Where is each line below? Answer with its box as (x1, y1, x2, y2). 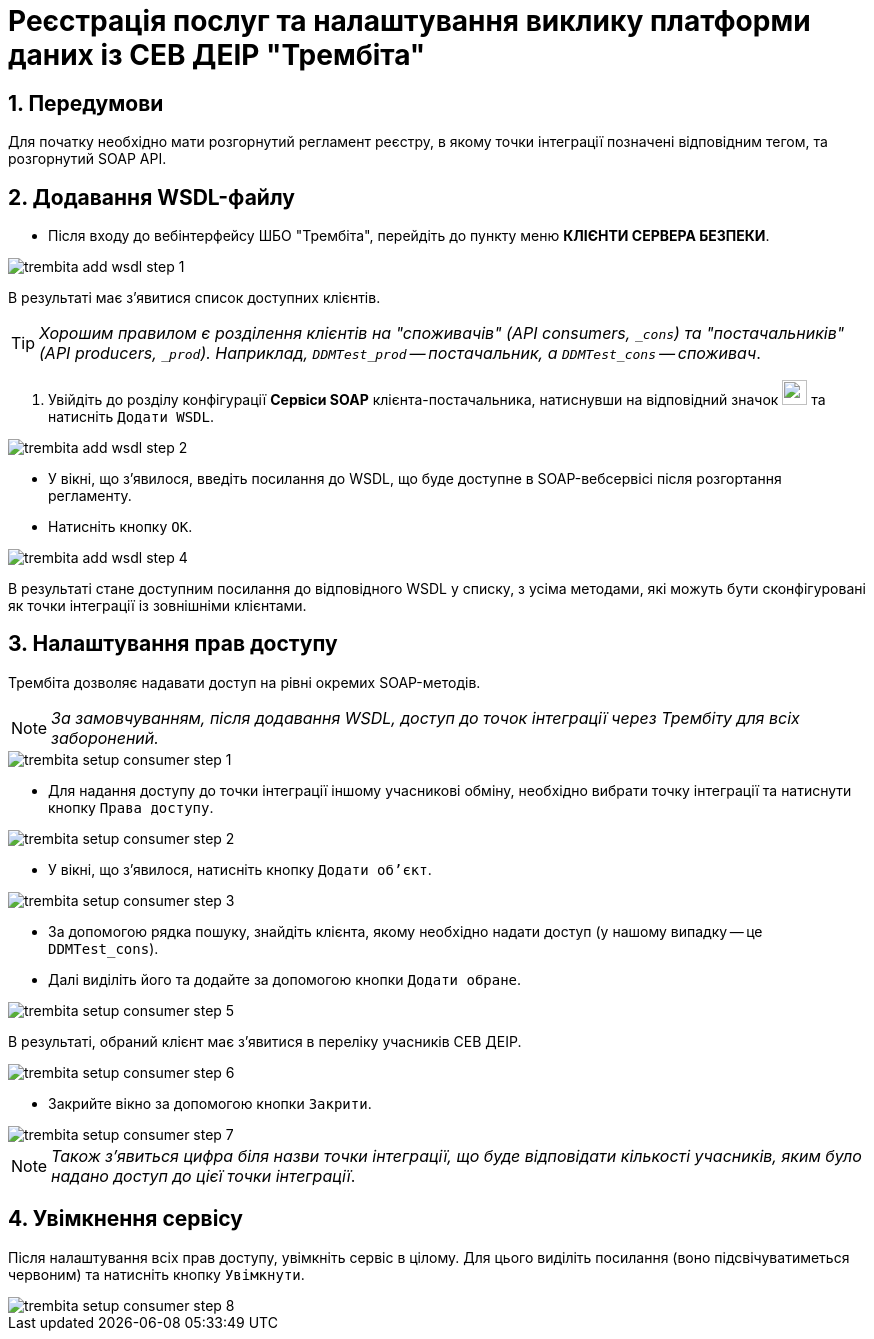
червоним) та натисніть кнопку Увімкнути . (8, 1265, 305, 1283)
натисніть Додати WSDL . (48, 408, 215, 426)
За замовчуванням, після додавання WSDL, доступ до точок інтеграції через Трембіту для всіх (51, 707, 800, 728)
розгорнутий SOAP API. (8, 150, 167, 168)
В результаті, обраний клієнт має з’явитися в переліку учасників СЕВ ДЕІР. (8, 1032, 522, 1050)
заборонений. (51, 727, 159, 748)
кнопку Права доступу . (48, 798, 214, 816)
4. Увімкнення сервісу (8, 1206, 243, 1232)
